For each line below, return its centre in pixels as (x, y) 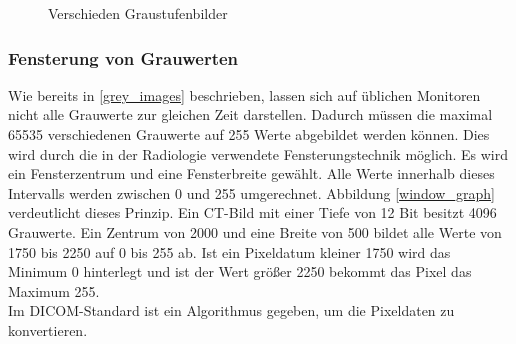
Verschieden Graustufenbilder (138, 13)
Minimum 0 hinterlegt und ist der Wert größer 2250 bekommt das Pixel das (240, 271)
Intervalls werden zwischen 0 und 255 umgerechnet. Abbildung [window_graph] (251, 192)
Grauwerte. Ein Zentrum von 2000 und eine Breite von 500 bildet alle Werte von (255, 231)
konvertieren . (48, 329)
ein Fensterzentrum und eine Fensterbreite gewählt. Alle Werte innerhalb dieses (251, 173)
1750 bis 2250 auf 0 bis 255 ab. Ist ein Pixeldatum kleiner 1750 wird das (229, 251)
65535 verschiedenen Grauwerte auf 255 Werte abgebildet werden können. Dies (249, 134)
